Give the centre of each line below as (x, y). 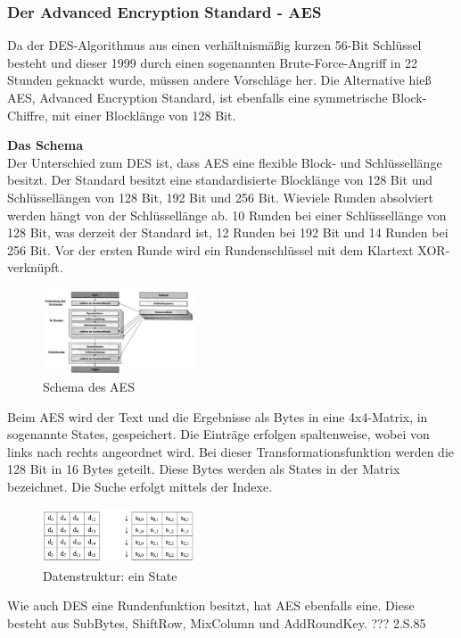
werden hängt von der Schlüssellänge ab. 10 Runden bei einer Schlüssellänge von (227, 215)
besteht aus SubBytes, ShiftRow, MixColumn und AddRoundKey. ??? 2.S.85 (217, 623)
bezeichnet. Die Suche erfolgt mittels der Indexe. (140, 487)
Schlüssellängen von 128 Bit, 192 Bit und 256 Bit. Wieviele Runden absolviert (220, 197)
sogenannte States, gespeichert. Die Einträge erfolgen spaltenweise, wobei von (218, 434)
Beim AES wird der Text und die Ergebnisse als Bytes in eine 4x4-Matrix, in (218, 416)
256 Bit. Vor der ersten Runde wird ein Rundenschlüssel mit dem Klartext (210, 249)
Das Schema (45, 145)
